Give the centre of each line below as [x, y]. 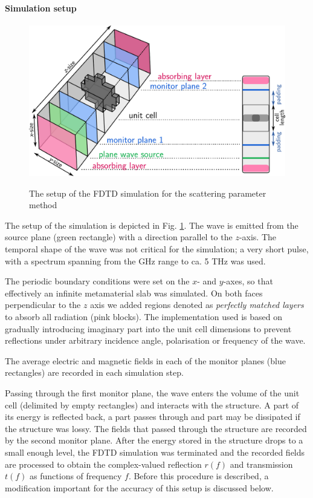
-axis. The [258, 237]
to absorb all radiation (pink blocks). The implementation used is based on [144, 316]
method [43, 205]
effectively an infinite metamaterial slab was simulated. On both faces [134, 293]
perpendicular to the [43, 305]
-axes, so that [248, 281]
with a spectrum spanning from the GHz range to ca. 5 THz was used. [135, 260]
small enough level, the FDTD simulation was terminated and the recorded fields [155, 452]
